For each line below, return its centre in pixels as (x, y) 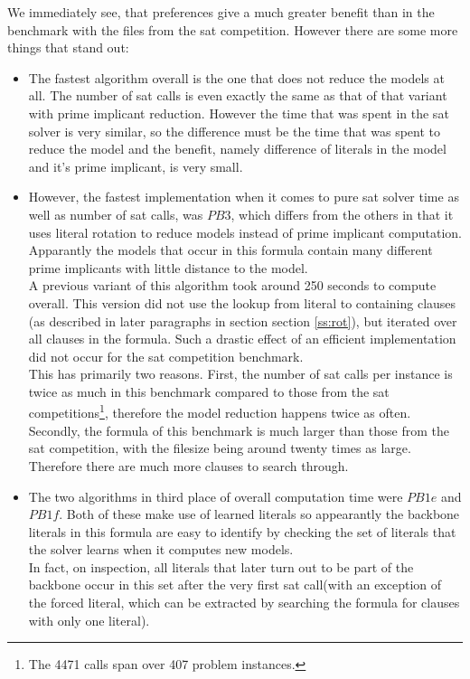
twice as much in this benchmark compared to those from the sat (209, 391)
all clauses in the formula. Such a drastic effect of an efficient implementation (242, 339)
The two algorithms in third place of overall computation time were (216, 496)
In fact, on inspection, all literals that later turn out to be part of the (221, 566)
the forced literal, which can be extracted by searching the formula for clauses (244, 603)
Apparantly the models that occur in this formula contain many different (230, 250)
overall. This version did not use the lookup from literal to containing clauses (242, 302)
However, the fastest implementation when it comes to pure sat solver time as (244, 197)
